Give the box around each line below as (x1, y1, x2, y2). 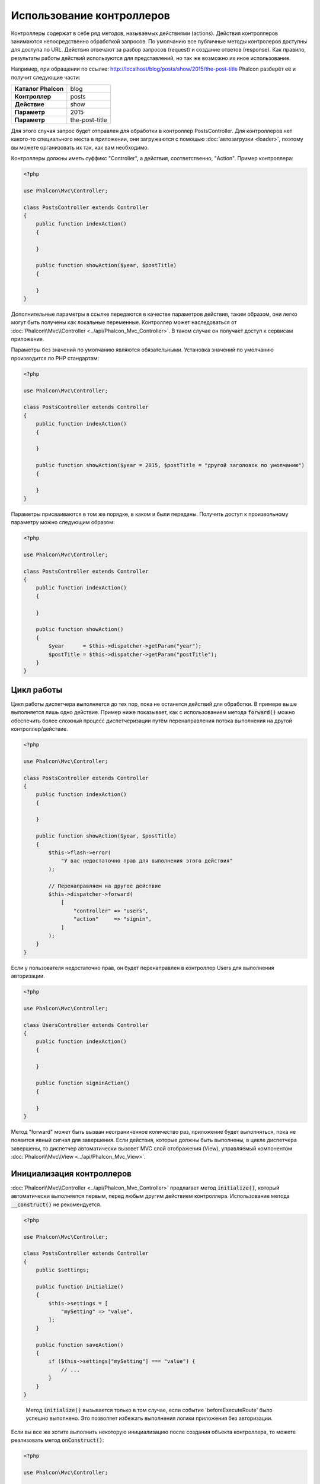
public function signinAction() (36, 1080, 130, 1086)
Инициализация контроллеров (11, 1168, 132, 1178)
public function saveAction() (36, 1342, 124, 1348)
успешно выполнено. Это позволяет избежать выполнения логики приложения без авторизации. (25, 1415, 273, 1422)
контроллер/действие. (11, 725, 68, 733)
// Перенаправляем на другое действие (48, 882, 161, 889)
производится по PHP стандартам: (11, 354, 100, 362)
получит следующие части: (11, 74, 81, 81)
